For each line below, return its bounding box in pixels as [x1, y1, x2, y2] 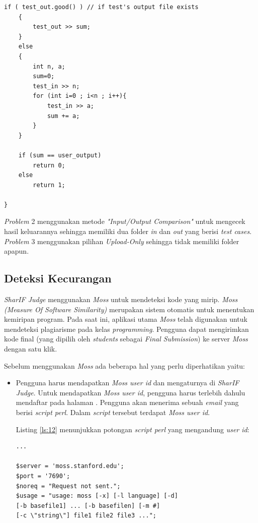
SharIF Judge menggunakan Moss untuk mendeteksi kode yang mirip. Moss [4, 294, 238, 305]
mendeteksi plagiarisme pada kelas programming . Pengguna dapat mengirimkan [4, 323, 249, 334]
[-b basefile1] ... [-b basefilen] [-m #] [16, 502, 160, 509]
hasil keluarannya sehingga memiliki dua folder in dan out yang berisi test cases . [4, 226, 252, 237]
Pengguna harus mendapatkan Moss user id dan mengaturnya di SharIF [16, 377, 239, 388]
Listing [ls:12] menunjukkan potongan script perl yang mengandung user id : [16, 424, 249, 434]
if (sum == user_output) [18, 151, 102, 159]
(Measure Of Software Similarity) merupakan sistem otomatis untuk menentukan [4, 304, 254, 314]
